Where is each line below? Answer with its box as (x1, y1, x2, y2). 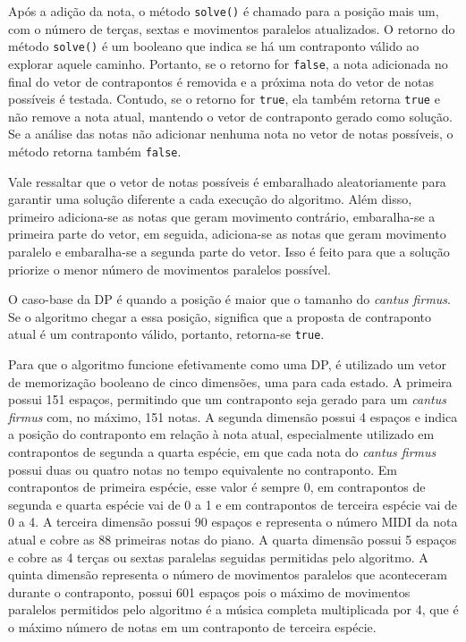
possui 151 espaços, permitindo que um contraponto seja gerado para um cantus (8, 390, 446, 409)
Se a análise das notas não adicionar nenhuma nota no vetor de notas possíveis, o (8, 124, 453, 143)
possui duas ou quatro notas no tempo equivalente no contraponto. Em (8, 460, 397, 478)
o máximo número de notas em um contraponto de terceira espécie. (8, 617, 377, 636)
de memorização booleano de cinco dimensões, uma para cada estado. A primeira (8, 372, 453, 391)
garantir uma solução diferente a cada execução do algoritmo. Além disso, (8, 190, 412, 208)
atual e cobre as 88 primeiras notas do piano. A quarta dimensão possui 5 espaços (8, 530, 457, 548)
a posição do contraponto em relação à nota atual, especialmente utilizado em (8, 425, 435, 443)
